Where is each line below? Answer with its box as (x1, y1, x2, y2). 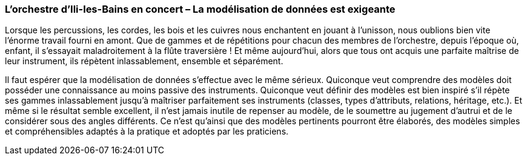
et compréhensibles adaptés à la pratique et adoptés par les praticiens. (5, 126, 289, 137)
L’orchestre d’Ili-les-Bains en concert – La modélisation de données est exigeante (5, 3, 396, 15)
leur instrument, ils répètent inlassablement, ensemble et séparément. (5, 56, 283, 67)
